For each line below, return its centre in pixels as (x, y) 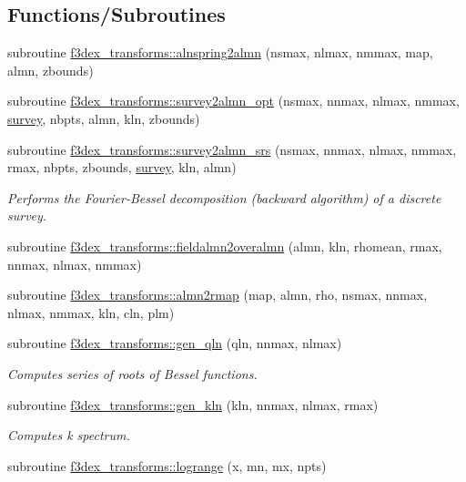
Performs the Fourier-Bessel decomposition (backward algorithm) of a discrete (224, 197)
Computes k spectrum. (69, 435)
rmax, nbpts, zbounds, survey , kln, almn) (122, 167)
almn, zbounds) (51, 70)
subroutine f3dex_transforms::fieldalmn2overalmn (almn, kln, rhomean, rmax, (225, 246)
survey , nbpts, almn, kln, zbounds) (104, 118)
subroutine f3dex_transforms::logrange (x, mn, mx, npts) (167, 465)
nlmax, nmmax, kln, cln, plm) (91, 312)
